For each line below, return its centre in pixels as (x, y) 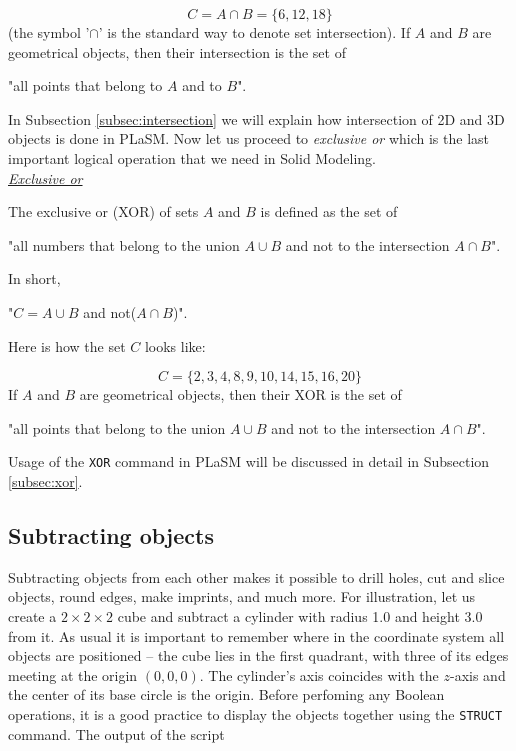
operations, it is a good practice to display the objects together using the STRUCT (255, 713)
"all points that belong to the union (117, 427)
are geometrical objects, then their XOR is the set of (240, 394)
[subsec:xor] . (45, 480)
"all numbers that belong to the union (124, 244)
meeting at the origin (73, 674)
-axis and (477, 674)
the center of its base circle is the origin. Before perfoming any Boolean (226, 694)
